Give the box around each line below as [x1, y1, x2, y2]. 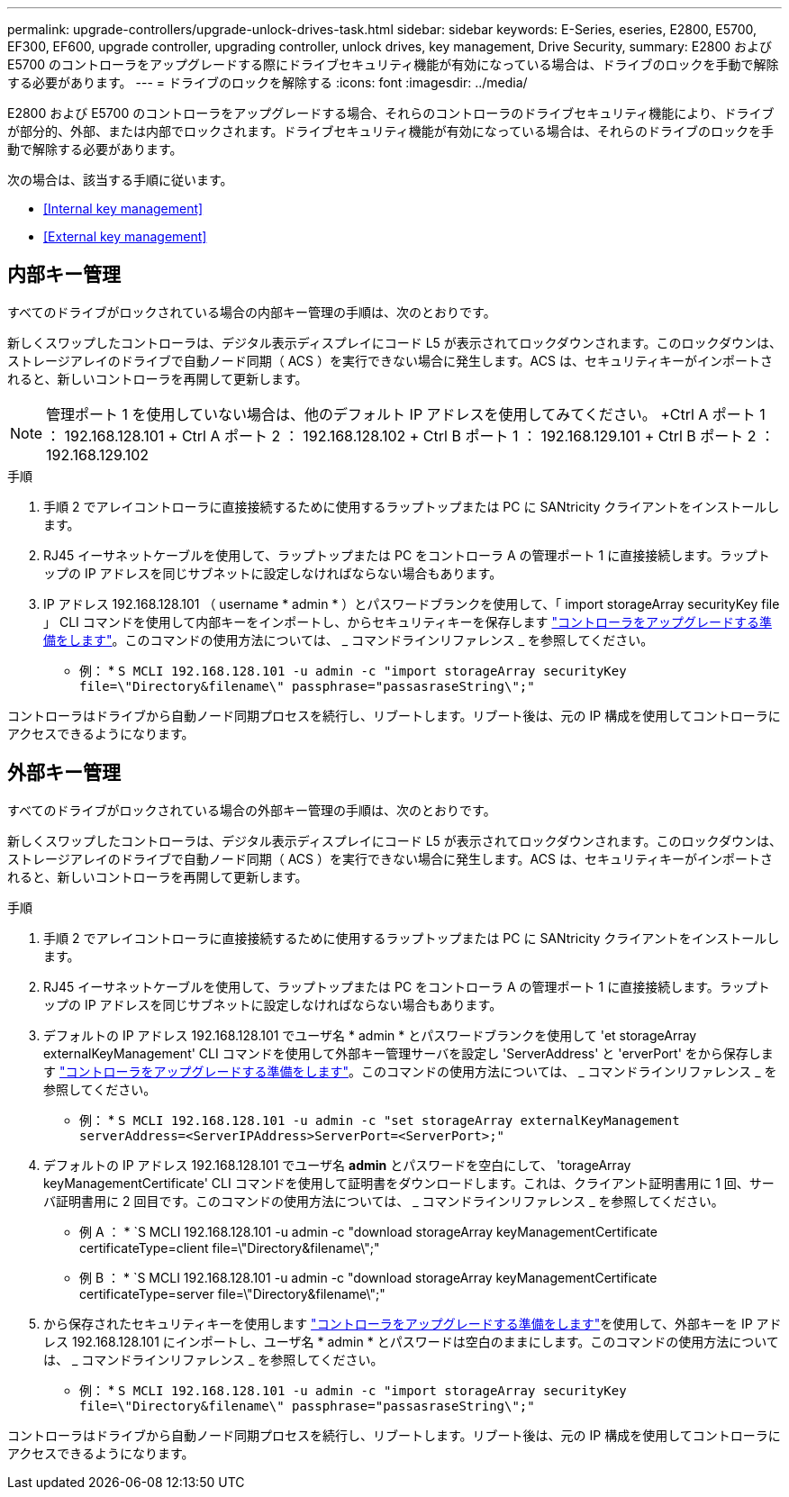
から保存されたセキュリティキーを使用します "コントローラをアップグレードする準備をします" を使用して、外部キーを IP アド [43, 1315, 782, 1331]
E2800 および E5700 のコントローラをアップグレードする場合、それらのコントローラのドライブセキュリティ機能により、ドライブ [7, 105, 775, 121]
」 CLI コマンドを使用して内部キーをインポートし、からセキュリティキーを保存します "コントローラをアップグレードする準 [43, 613, 772, 630]
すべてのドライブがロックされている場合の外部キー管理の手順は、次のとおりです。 [7, 802, 496, 818]
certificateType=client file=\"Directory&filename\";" [79, 1239, 380, 1256]
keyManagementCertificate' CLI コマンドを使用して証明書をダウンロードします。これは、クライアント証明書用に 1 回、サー [43, 1175, 775, 1191]
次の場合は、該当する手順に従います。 [7, 172, 233, 187]
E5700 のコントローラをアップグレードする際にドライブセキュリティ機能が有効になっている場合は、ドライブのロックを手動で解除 [7, 57, 779, 72]
